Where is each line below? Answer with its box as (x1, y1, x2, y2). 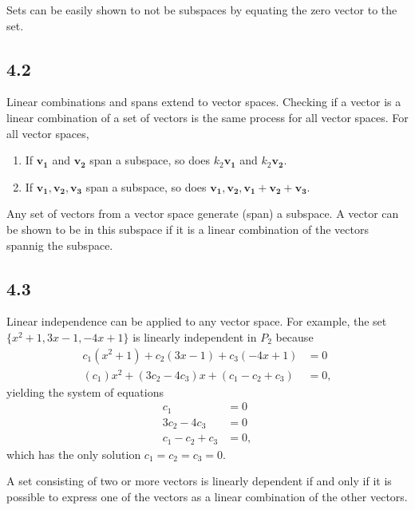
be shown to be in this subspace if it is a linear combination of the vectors (6, 220, 369, 237)
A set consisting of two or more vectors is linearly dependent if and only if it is (6, 472, 392, 489)
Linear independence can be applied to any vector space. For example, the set (6, 313, 387, 330)
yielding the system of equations (6, 383, 164, 400)
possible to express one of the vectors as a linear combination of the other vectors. (6, 488, 408, 504)
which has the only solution (6, 445, 141, 462)
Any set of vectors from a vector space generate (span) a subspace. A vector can (6, 205, 399, 222)
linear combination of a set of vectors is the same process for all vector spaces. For (6, 109, 409, 125)
